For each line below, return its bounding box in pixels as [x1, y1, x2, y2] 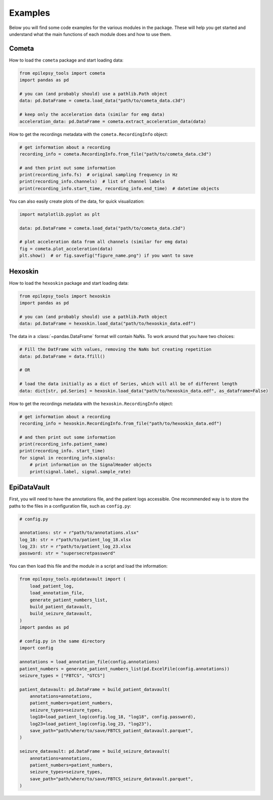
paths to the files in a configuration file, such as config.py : [9, 503, 131, 509]
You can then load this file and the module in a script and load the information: [9, 563, 168, 569]
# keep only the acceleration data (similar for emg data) [19, 112, 165, 118]
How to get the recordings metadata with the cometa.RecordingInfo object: [9, 131, 168, 137]
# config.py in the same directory [19, 638, 105, 644]
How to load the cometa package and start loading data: [9, 57, 124, 63]
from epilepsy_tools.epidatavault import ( [19, 576, 126, 582]
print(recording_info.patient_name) [19, 441, 108, 447]
